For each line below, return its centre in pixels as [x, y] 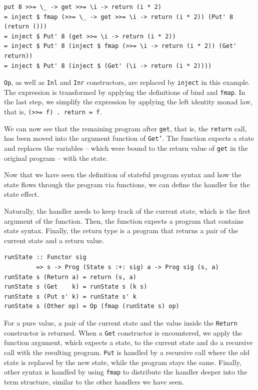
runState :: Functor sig [45, 257]
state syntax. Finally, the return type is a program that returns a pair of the [121, 230]
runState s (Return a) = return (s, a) [70, 277]
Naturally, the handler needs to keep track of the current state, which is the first [127, 211]
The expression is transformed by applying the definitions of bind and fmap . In [125, 92]
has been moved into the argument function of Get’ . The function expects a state [129, 138]
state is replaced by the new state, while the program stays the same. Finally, [123, 362]
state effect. [22, 194]
